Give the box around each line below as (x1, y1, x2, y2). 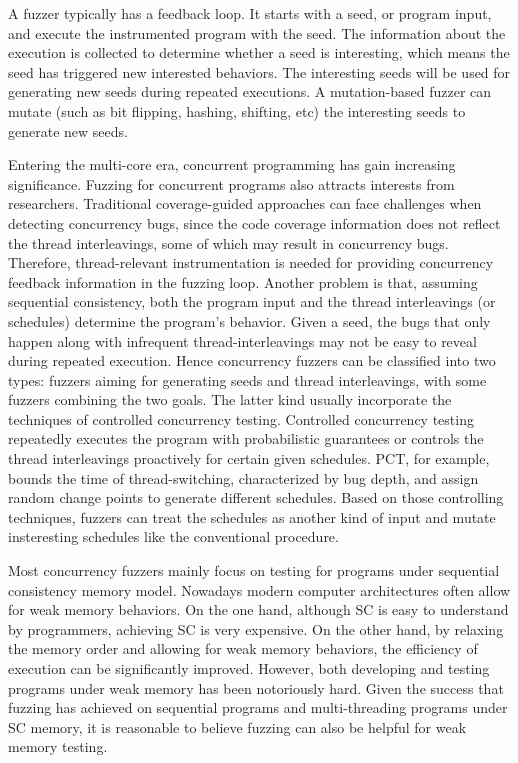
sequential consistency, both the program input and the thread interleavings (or (8, 291, 496, 312)
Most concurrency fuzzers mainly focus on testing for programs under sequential (8, 560, 500, 581)
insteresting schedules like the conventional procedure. (8, 526, 339, 547)
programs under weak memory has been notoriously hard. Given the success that (8, 677, 504, 698)
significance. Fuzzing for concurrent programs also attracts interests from (8, 173, 455, 194)
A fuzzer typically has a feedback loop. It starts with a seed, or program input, (8, 3, 492, 23)
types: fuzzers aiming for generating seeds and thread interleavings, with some (8, 369, 487, 390)
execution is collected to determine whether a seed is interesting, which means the (8, 42, 510, 63)
